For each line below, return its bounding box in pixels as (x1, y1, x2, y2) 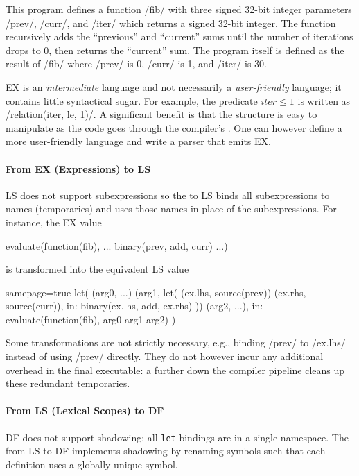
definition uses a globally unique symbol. (6, 457, 178, 471)
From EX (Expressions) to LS (6, 161, 151, 176)
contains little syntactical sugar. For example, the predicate (6, 93, 258, 108)
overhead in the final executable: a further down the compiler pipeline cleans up (6, 362, 345, 377)
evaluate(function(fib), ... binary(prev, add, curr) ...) (6, 238, 228, 253)
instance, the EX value (6, 214, 102, 229)
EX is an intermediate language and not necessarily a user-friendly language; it (6, 79, 342, 94)
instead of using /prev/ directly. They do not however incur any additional (6, 349, 324, 364)
